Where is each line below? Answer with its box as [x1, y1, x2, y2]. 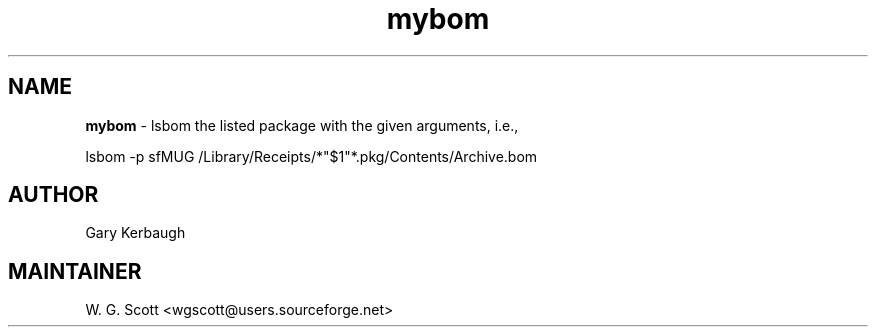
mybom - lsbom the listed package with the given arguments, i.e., [85, 116, 519, 134]
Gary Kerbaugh [85, 224, 186, 242]
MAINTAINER [8, 258, 142, 284]
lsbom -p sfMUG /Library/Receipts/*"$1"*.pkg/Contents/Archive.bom [85, 147, 538, 165]
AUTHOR [8, 182, 99, 208]
